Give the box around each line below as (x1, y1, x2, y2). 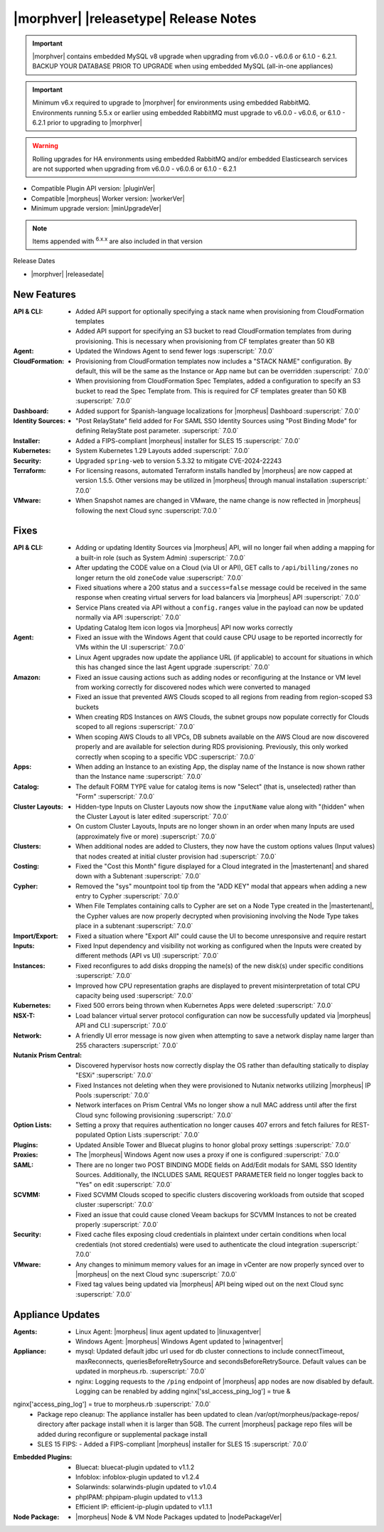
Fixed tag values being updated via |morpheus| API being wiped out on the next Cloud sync (75, 1280, 344, 1289)
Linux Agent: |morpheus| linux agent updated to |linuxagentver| (75, 1327, 262, 1336)
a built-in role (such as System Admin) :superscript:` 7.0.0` (75, 553, 246, 562)
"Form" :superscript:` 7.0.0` (75, 792, 155, 801)
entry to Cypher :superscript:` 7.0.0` (75, 892, 181, 900)
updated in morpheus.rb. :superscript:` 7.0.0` (75, 1367, 206, 1376)
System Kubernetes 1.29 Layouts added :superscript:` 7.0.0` (75, 447, 250, 455)
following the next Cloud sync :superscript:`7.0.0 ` (75, 506, 221, 515)
